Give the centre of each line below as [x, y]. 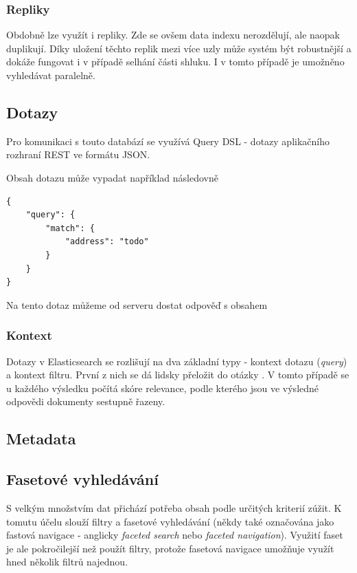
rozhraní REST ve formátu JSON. [78, 154]
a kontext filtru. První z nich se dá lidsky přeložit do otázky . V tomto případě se [178, 375]
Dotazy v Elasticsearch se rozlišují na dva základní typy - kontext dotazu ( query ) [177, 361]
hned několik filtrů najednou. [67, 562]
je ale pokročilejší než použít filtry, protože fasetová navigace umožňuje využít [170, 548]
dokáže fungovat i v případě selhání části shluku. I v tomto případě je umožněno [175, 62]
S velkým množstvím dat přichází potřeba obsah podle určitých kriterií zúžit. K [174, 507]
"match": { [70, 228]
